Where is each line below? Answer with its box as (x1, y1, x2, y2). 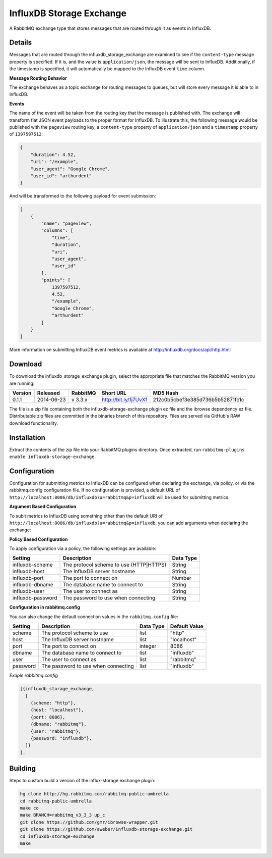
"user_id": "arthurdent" (30, 173, 92, 179)
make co (20, 805, 39, 811)
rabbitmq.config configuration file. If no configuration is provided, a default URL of (9, 487, 180, 493)
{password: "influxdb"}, (30, 735, 92, 741)
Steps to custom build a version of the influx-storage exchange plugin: (9, 778, 156, 784)
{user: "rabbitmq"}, (30, 728, 82, 734)
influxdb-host (12, 568, 45, 575)
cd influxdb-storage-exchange (20, 833, 95, 839)
